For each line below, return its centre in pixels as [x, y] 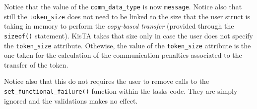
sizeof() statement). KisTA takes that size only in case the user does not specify [128, 35]
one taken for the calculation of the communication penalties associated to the [123, 55]
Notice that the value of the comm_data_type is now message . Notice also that [123, 6]
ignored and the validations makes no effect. [71, 100]
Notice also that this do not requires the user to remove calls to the [107, 81]
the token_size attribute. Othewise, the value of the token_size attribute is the [128, 45]
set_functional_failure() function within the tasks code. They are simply [121, 91]
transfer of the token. [36, 64]
